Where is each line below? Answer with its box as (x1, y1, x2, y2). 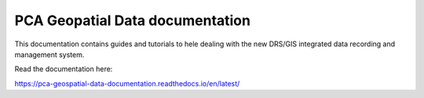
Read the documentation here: (14, 64, 113, 74)
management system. (14, 49, 85, 59)
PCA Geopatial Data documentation (14, 12, 251, 29)
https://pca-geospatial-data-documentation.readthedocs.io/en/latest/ (14, 78, 240, 88)
